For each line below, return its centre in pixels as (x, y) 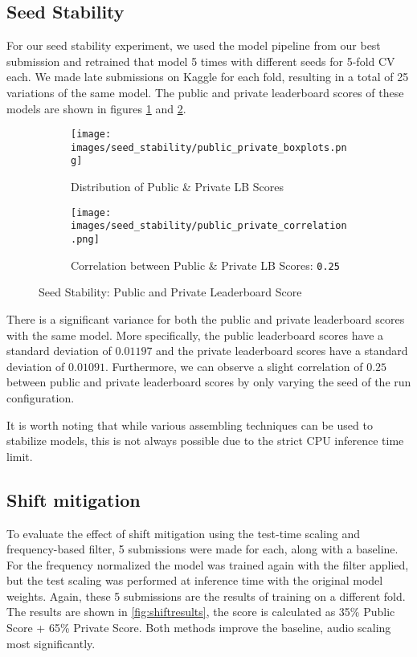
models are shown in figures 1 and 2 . (96, 108)
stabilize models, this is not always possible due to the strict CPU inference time (205, 441)
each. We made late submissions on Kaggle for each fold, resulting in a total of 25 (208, 77)
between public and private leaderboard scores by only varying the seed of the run (209, 382)
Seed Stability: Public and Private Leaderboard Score (170, 292)
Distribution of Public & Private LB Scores (177, 187)
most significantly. (51, 643)
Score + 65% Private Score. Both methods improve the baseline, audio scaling (199, 628)
